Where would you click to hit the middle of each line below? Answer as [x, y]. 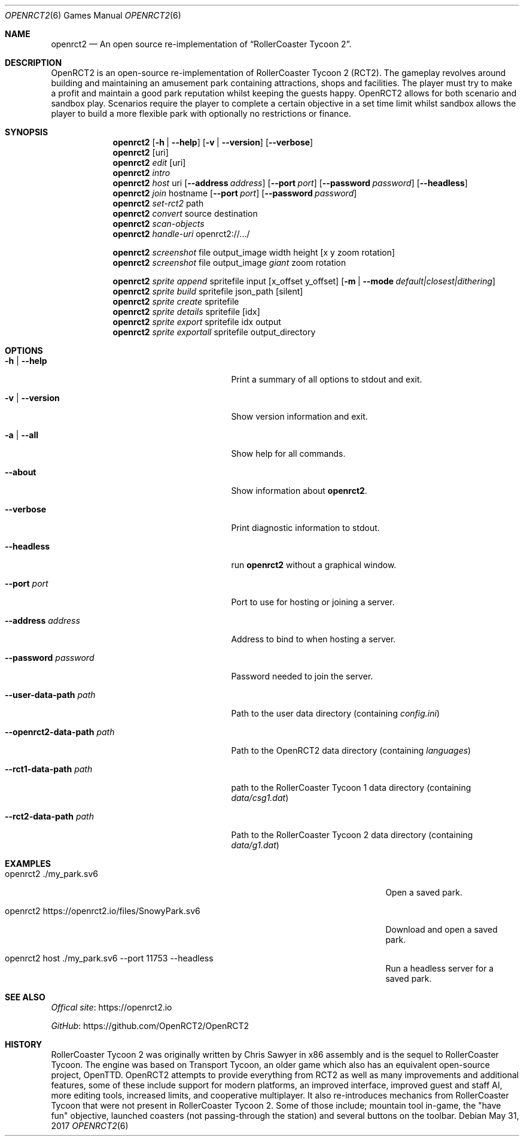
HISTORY [24, 1044]
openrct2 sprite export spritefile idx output [197, 322]
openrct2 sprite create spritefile [176, 301]
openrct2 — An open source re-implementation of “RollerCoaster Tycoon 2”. [201, 44]
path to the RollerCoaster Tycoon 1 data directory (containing [351, 788]
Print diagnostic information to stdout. [305, 528]
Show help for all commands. [288, 453]
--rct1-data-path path [49, 769]
